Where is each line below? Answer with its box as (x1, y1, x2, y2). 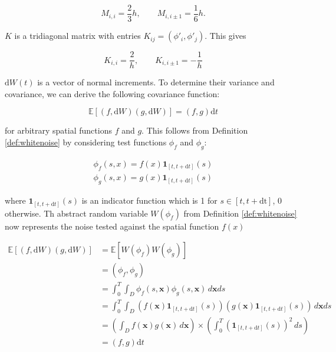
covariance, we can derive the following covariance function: (5, 87, 220, 99)
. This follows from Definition (141, 124, 248, 137)
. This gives (205, 29, 246, 42)
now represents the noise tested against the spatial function (5, 220, 219, 232)
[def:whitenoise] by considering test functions (5, 135, 167, 148)
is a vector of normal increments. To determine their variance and (37, 76, 275, 88)
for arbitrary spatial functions (5, 124, 112, 137)
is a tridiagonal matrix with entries (14, 29, 141, 42)
